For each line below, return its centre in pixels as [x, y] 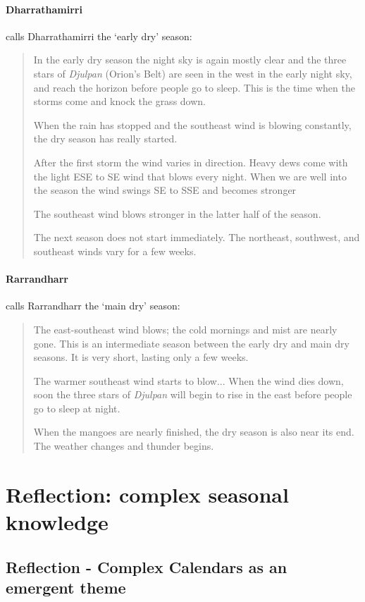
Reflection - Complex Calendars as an [147, 566]
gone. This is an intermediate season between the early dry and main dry [191, 343]
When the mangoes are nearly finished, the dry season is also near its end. [194, 432]
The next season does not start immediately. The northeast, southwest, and [197, 237]
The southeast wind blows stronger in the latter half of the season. [177, 213]
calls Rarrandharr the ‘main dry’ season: [93, 306]
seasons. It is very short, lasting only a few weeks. [141, 357]
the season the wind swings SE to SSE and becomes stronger [165, 190]
